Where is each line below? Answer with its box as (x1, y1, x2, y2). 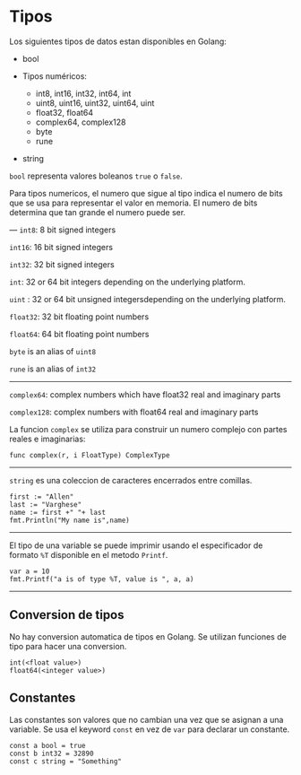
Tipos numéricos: (21, 70, 88, 82)
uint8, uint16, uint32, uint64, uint (35, 97, 155, 109)
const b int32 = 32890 (9, 749, 94, 758)
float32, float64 (35, 107, 94, 118)
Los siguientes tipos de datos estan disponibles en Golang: (9, 36, 227, 47)
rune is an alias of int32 (9, 363, 97, 374)
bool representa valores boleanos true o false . (9, 170, 184, 181)
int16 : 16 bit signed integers (9, 241, 114, 252)
